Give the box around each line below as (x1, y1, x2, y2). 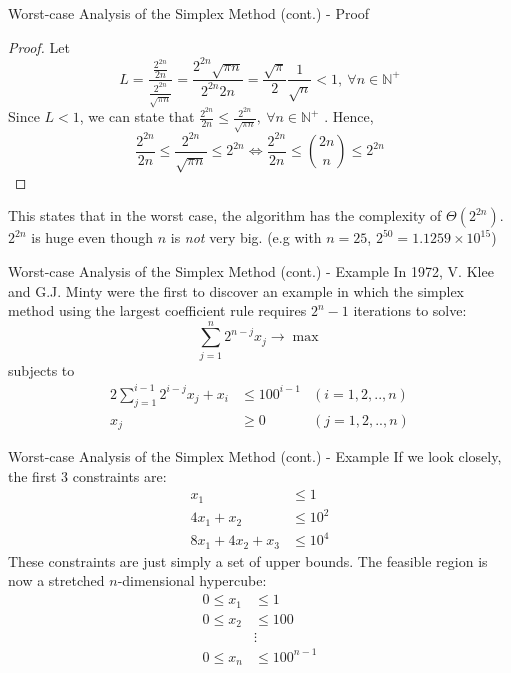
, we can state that (79, 106, 195, 127)
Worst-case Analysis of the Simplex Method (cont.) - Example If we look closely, (8, 446, 502, 467)
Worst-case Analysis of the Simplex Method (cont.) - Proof (8, 3, 370, 23)
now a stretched (8, 570, 105, 591)
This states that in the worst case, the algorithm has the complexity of (8, 205, 442, 226)
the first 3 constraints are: (8, 465, 167, 486)
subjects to (8, 359, 75, 380)
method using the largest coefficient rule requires (8, 300, 307, 321)
